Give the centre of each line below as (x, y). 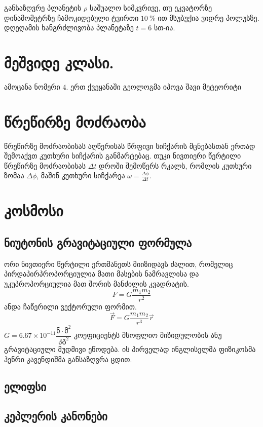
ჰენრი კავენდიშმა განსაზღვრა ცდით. (68, 359)
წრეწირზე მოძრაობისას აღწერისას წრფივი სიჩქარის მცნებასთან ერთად (130, 146)
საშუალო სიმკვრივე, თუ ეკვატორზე (151, 8)
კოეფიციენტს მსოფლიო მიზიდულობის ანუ (148, 335)
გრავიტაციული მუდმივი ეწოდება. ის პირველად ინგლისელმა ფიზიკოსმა (130, 349)
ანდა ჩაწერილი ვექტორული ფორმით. (70, 306)
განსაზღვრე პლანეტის (43, 8)
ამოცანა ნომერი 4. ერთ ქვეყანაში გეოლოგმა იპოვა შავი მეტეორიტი (123, 86)
